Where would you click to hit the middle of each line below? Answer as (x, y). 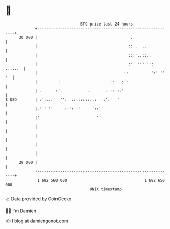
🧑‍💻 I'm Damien (21, 211)
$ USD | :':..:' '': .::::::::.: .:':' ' (62, 100)
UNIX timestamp (106, 189)
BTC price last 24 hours (107, 24)
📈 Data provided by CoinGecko (38, 199)
